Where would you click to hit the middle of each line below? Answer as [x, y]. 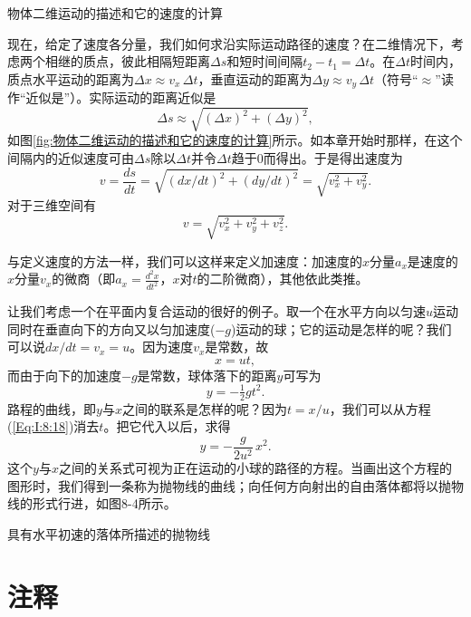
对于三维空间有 [52, 205]
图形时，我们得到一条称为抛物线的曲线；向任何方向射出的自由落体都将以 [223, 485]
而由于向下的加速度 [64, 375]
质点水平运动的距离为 [71, 78]
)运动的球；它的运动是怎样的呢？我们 [341, 328]
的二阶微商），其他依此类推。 [283, 279]
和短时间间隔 [265, 61]
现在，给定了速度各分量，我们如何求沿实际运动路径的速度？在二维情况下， [229, 43]
